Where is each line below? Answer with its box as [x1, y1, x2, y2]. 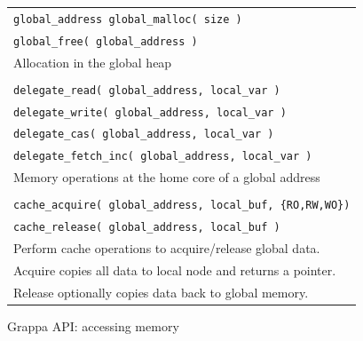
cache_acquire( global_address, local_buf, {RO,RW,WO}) [13, 199, 351, 212]
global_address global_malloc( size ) [13, 12, 242, 26]
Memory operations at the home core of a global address [13, 168, 320, 186]
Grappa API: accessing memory [7, 316, 179, 335]
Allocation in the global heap [13, 52, 172, 71]
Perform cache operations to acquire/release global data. [13, 239, 320, 258]
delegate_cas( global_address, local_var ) [13, 128, 274, 141]
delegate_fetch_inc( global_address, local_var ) [13, 150, 312, 163]
